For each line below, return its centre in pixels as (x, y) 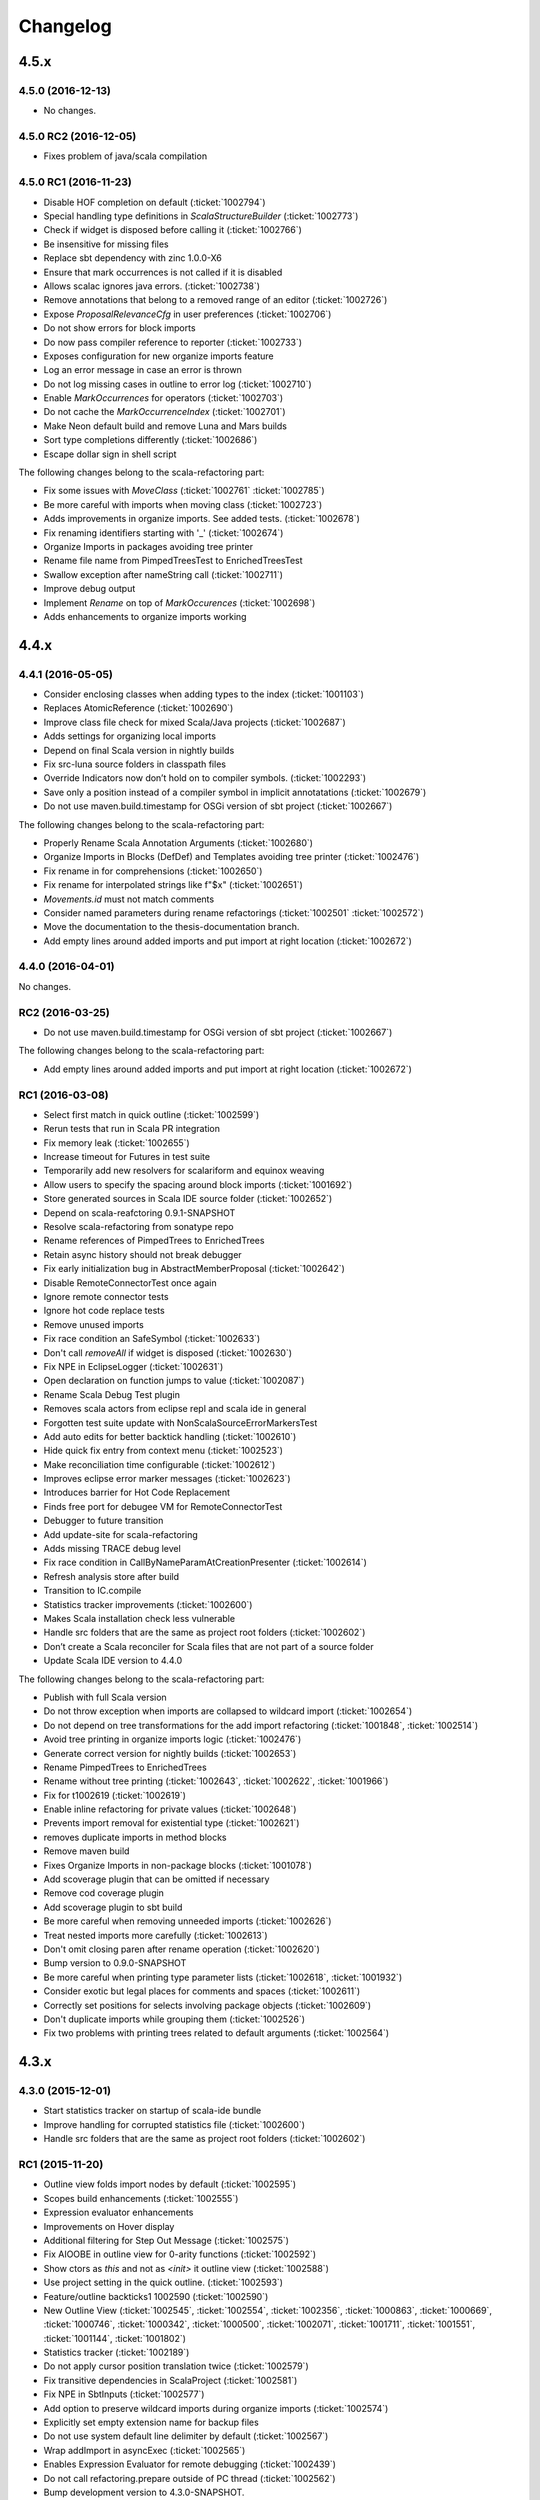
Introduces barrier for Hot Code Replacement (136, 1492)
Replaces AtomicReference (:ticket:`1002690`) (138, 708)
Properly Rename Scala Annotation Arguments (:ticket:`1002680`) (178, 842)
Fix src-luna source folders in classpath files (135, 764)
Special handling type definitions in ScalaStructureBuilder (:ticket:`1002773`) (201, 216)
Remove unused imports (93, 1324)
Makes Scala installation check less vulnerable (139, 1618)
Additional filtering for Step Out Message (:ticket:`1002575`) (166, 2240)
